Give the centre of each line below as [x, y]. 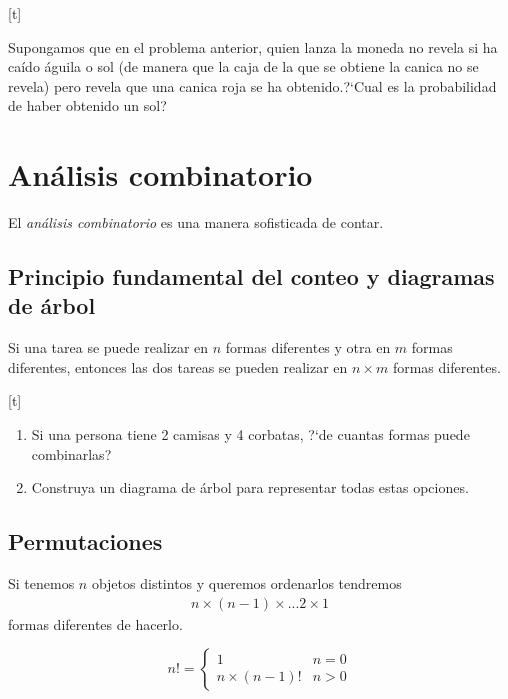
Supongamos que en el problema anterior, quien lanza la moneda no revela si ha [253, 46]
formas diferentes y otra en [308, 347]
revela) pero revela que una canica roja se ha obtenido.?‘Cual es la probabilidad [252, 85]
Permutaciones [85, 541]
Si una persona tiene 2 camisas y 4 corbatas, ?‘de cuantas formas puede [250, 434]
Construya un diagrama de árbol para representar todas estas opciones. [250, 487]
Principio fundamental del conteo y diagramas [251, 276]
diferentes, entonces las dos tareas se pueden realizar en [178, 366]
